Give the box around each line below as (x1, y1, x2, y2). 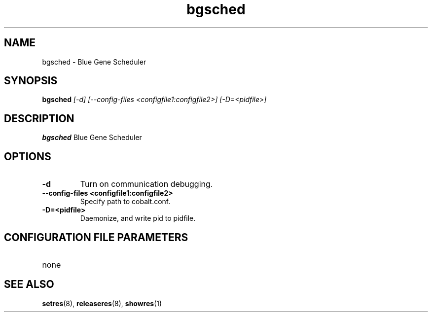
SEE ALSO (4, 278, 54, 291)
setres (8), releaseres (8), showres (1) (42, 299, 162, 308)
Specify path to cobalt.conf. (80, 197, 171, 206)
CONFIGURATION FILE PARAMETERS (4, 231, 188, 244)
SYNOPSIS (4, 74, 58, 87)
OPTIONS (4, 150, 51, 163)
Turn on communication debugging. (80, 179, 213, 189)
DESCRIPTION (4, 112, 74, 125)
